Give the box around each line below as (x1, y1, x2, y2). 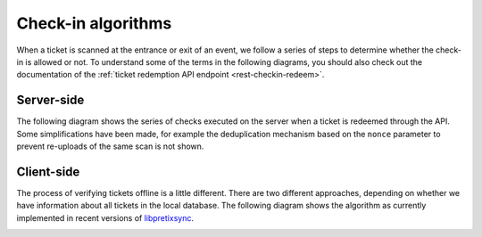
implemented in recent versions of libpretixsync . (16, 212, 194, 223)
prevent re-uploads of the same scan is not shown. (16, 141, 204, 151)
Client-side (16, 164, 80, 179)
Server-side (16, 93, 85, 108)
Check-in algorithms (16, 13, 172, 33)
